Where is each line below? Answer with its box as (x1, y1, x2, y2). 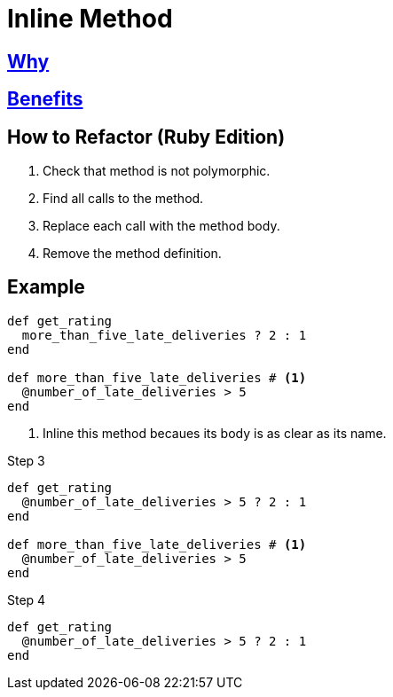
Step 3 (7, 452, 45, 468)
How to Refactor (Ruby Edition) (7, 125, 286, 148)
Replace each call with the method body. (43, 218, 280, 234)
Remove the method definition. (43, 246, 222, 262)
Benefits (7, 88, 83, 111)
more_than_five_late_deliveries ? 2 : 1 (21, 327, 307, 342)
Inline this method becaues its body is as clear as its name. (43, 425, 387, 441)
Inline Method (7, 4, 173, 34)
